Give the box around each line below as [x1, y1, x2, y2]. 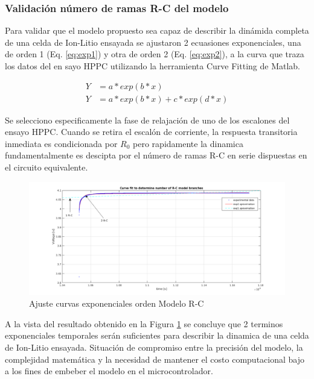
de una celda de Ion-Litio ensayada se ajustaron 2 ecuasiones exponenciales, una [5, 36, 301, 48]
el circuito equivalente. [5, 161, 88, 174]
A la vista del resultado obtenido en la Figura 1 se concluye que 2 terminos [5, 317, 283, 330]
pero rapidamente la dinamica [133, 137, 243, 149]
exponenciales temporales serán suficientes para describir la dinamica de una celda [5, 329, 309, 342]
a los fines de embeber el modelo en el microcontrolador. [5, 365, 213, 377]
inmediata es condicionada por [5, 137, 118, 149]
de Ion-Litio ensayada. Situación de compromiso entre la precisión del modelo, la [5, 340, 303, 353]
